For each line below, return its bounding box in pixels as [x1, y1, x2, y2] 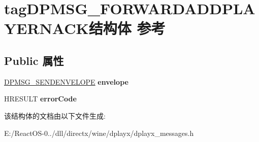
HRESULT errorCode [4, 93, 77, 104]
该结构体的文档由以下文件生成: [4, 110, 106, 121]
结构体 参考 [88, 18, 166, 39]
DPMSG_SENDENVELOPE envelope [4, 76, 128, 87]
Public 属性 [4, 52, 64, 68]
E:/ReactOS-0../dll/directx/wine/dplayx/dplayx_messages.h [4, 127, 194, 138]
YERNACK [4, 18, 89, 39]
